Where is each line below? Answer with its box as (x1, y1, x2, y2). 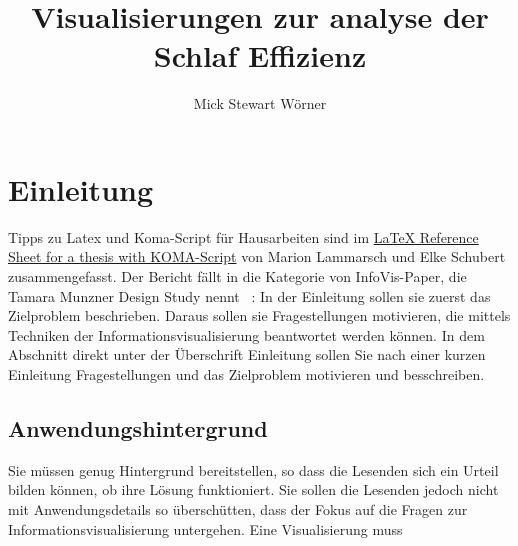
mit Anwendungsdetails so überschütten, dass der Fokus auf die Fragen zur (8, 498, 468, 519)
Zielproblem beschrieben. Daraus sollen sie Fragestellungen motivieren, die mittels (8, 305, 511, 326)
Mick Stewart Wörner (193, 93, 327, 114)
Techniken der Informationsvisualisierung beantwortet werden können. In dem (8, 324, 485, 345)
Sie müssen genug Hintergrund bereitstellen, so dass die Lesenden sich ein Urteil (8, 459, 499, 480)
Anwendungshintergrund (8, 412, 268, 443)
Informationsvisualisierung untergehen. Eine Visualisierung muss (8, 518, 403, 539)
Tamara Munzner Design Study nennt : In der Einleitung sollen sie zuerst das (8, 285, 491, 306)
